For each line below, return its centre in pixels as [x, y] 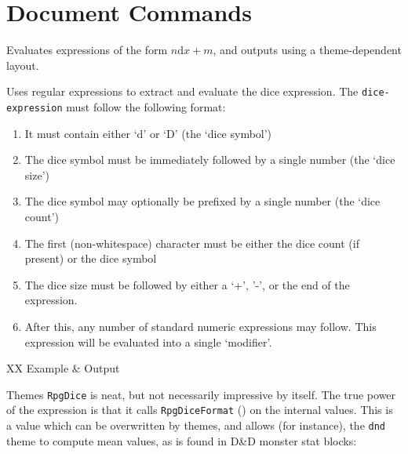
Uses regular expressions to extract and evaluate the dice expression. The [182, 91]
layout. [23, 65]
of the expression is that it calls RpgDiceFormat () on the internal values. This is [200, 410]
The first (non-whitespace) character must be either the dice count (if [192, 243]
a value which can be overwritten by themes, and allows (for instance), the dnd [196, 425]
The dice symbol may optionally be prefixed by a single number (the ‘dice [202, 201]
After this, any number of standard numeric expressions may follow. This [200, 326]
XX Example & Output [63, 368]
